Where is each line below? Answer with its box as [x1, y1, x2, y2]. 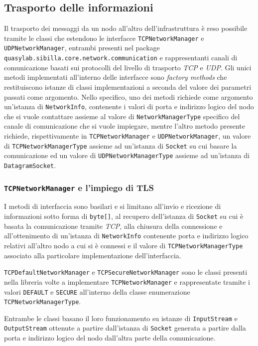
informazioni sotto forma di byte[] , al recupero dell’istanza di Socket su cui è [4, 211, 244, 221]
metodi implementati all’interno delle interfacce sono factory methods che [4, 72, 227, 82]
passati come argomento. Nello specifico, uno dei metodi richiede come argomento [4, 91, 253, 102]
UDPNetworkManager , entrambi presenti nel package [4, 42, 160, 53]
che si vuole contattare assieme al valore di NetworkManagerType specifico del [4, 111, 240, 121]
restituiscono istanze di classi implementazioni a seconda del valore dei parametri [4, 81, 252, 92]
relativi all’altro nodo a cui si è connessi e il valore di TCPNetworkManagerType [4, 240, 243, 250]
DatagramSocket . [4, 160, 56, 171]
